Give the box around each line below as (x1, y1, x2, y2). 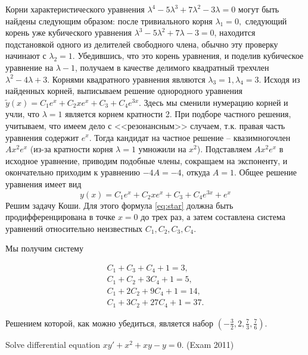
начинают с (5, 49, 46, 62)
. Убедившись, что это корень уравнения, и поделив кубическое (72, 49, 304, 62)
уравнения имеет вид (5, 177, 82, 190)
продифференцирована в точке (5, 211, 116, 223)
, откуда (181, 166, 210, 178)
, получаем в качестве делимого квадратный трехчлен (75, 61, 269, 73)
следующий (245, 14, 287, 27)
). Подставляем (197, 143, 252, 155)
